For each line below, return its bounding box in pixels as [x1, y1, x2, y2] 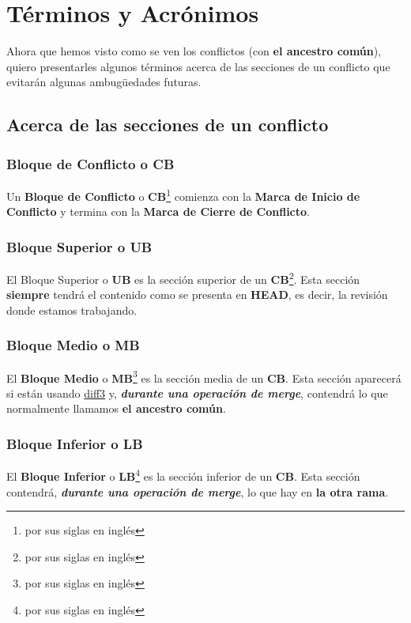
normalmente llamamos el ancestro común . [6, 400, 226, 417]
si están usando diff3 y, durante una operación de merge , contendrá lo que [6, 384, 388, 401]
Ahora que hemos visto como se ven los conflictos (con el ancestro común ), [6, 43, 382, 59]
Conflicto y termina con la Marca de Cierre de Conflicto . [6, 203, 310, 220]
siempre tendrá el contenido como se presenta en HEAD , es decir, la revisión [6, 286, 388, 303]
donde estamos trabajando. [6, 301, 138, 318]
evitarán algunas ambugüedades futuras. [6, 74, 202, 90]
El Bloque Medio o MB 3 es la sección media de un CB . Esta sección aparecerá [6, 367, 402, 386]
